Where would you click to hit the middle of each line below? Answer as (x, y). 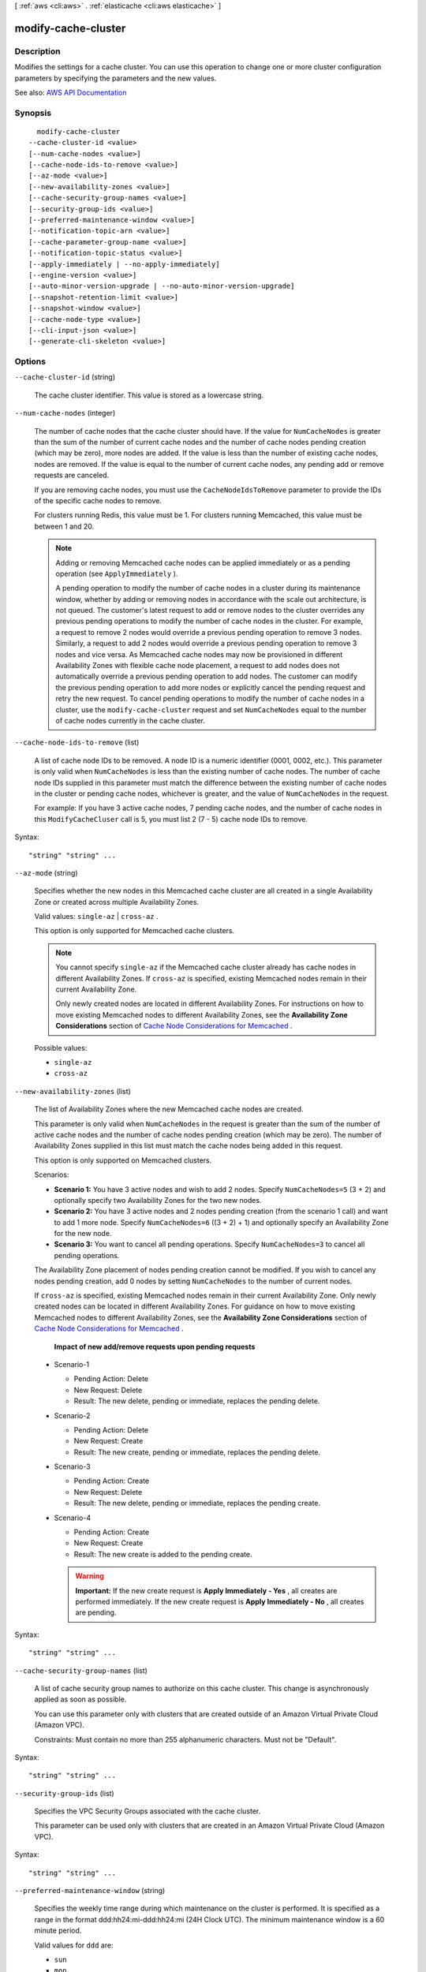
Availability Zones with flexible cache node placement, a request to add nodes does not (198, 666)
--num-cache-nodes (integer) (65, 413)
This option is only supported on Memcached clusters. (123, 1160)
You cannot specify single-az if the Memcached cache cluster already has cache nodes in (206, 967)
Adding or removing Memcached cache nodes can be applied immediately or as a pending (203, 562)
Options (30, 361)
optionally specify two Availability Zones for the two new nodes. (158, 1200)
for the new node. (83, 1234)
